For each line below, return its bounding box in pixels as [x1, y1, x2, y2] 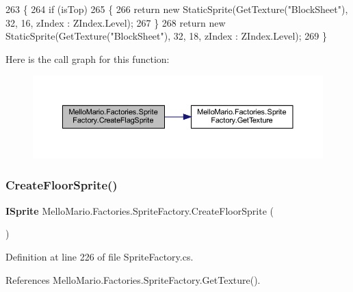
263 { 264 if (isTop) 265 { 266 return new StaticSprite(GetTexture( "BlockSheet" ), [5, 2, 348, 16]
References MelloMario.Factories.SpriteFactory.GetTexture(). [5, 272, 261, 287]
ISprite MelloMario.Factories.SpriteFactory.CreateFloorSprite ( [5, 203, 274, 217]
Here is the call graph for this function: [5, 51, 170, 66]
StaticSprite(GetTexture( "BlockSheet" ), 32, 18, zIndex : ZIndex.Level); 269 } [5, 29, 327, 43]
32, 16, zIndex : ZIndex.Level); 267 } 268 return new [5, 15, 226, 29]
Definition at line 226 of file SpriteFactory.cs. [5, 249, 194, 263]
